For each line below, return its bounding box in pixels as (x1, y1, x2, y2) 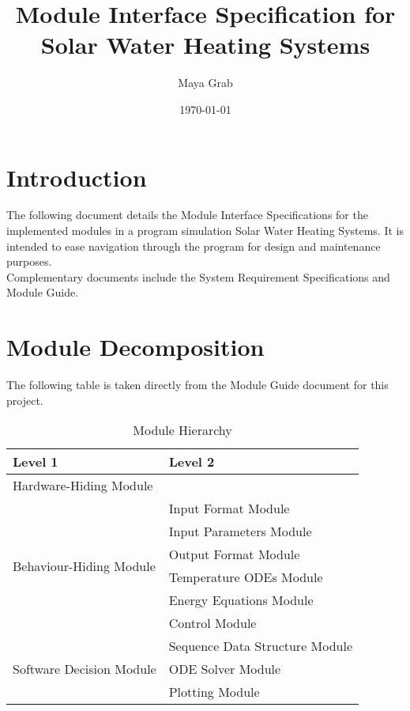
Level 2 (168, 452, 215, 471)
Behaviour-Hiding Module (13, 556, 156, 575)
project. (6, 391, 43, 408)
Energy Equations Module (168, 591, 314, 610)
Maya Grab (178, 74, 233, 91)
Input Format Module (168, 499, 290, 518)
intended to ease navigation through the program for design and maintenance (6, 237, 381, 254)
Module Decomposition (6, 331, 265, 363)
